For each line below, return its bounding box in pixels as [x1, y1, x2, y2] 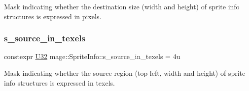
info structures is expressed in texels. [4, 77, 115, 88]
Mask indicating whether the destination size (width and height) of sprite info [4, 1, 240, 11]
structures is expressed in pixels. [4, 11, 102, 21]
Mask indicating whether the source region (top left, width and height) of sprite [4, 68, 246, 78]
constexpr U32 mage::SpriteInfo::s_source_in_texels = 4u [4, 51, 180, 61]
